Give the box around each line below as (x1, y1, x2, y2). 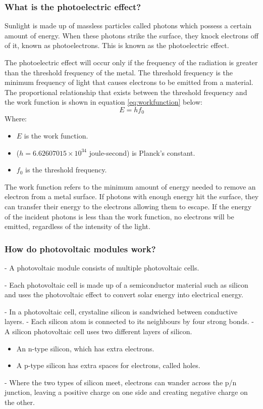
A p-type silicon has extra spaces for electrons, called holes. (16, 360, 200, 371)
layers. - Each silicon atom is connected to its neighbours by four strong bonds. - (5, 316, 254, 327)
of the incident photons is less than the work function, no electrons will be (5, 211, 234, 221)
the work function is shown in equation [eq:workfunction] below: (5, 97, 202, 107)
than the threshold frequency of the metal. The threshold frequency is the (5, 67, 233, 77)
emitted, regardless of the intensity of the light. (5, 221, 150, 232)
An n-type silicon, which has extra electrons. (16, 343, 154, 353)
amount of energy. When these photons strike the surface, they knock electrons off (5, 30, 258, 40)
